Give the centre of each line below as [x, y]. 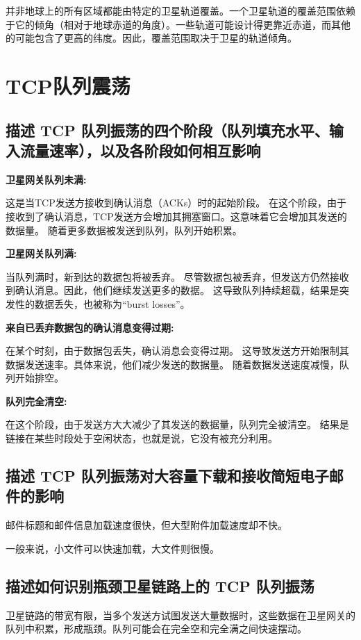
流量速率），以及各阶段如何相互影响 [140, 150]
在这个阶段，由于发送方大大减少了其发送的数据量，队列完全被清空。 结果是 [177, 424]
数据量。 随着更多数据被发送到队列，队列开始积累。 [124, 230]
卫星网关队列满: [41, 253]
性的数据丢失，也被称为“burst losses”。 [102, 303]
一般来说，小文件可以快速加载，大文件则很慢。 [112, 548]
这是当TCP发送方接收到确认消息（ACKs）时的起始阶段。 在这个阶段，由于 [176, 203]
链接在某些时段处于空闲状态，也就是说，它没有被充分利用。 [142, 438]
